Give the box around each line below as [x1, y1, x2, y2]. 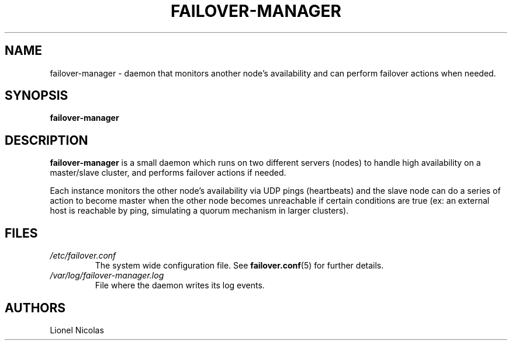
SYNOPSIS [5, 88, 68, 103]
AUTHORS [5, 300, 66, 315]
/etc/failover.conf [50, 250, 116, 261]
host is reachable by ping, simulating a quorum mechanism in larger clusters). [50, 205, 349, 216]
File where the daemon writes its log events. [95, 280, 265, 291]
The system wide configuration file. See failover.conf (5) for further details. [95, 260, 384, 271]
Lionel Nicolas [50, 325, 104, 335]
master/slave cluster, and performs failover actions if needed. [50, 168, 286, 178]
